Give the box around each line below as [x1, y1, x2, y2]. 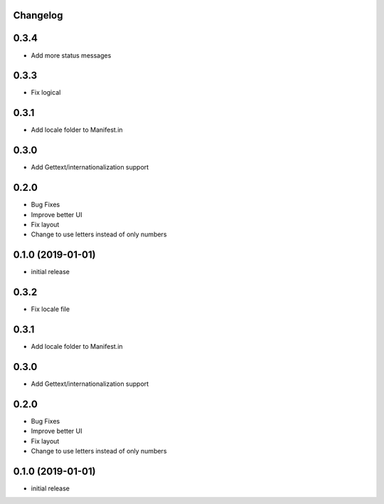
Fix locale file [31, 305, 70, 313]
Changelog [13, 9, 63, 21]
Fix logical [31, 88, 61, 97]
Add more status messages [31, 51, 112, 60]
